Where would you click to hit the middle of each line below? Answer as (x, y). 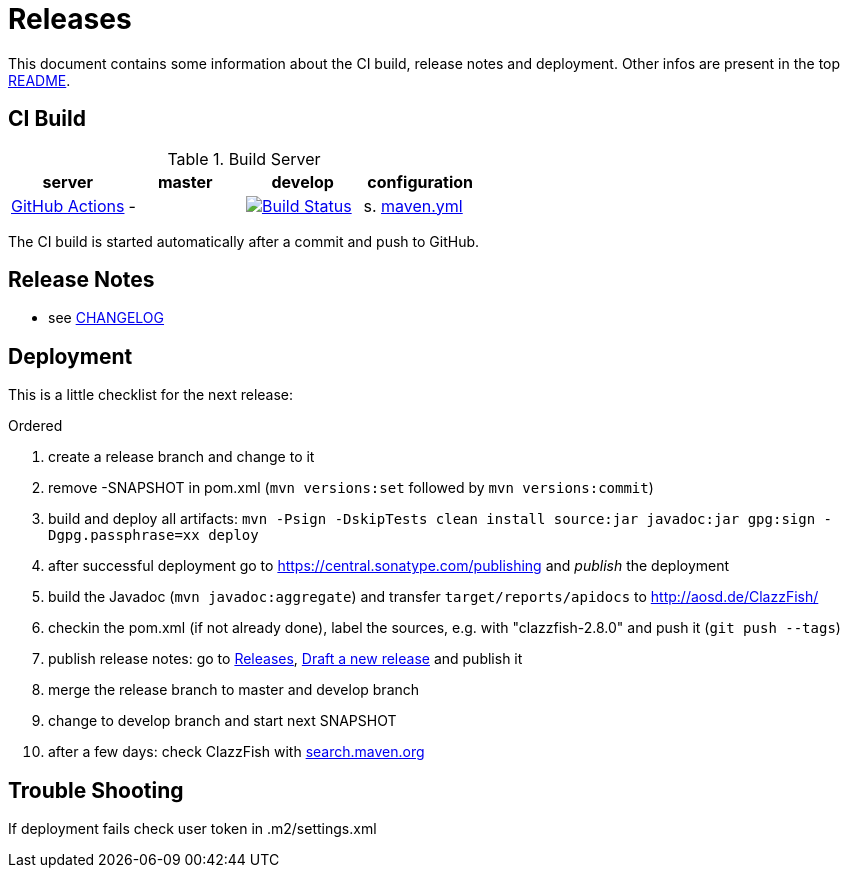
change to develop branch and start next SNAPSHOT (222, 721)
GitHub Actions (68, 205)
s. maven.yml (413, 205)
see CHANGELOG (106, 318)
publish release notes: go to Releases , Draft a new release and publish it (285, 659)
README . (39, 80)
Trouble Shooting (96, 790)
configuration (420, 181)
